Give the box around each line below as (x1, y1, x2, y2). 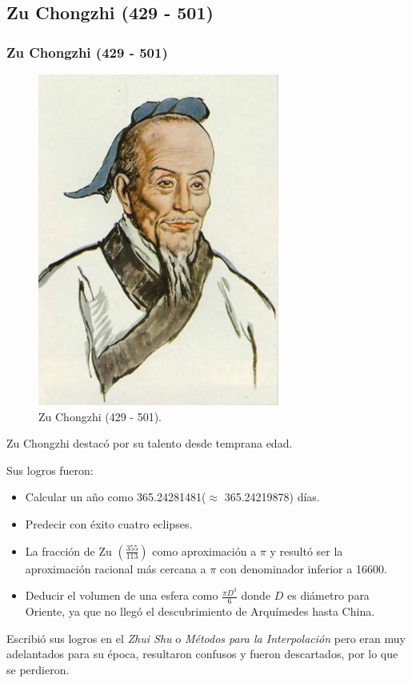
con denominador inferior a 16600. (219, 560, 387, 577)
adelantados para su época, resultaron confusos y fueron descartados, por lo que (6, 645, 398, 662)
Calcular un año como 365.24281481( (25, 488, 206, 505)
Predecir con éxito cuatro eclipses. (25, 515, 193, 532)
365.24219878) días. (224, 488, 320, 505)
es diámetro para (287, 587, 370, 604)
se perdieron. (6, 661, 70, 677)
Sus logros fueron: (6, 461, 94, 478)
